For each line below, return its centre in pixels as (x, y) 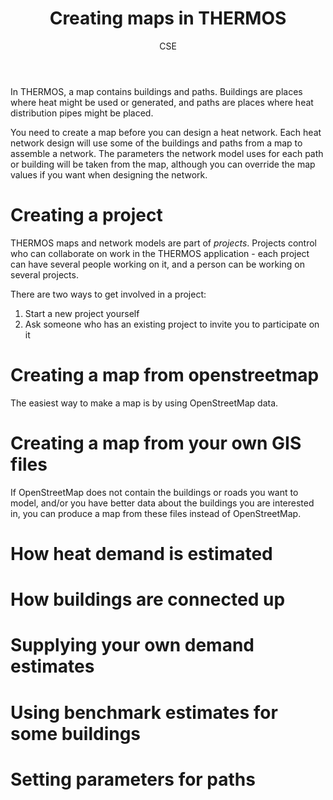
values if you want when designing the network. (109, 174)
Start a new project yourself (82, 313)
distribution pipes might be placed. (82, 113)
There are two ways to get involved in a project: (108, 294)
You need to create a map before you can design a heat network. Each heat (166, 132)
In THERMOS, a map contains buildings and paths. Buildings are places (156, 91)
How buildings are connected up (148, 599)
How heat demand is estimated (141, 553)
